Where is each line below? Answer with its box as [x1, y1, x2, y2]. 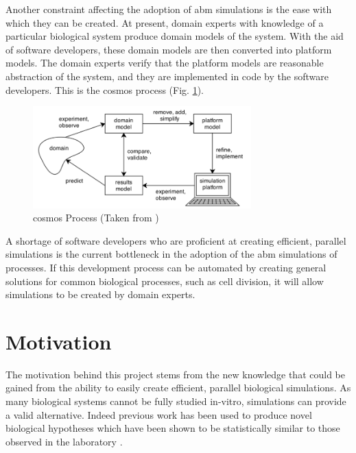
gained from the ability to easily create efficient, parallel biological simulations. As [5, 380, 351, 395]
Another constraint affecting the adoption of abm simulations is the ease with [5, 2, 332, 16]
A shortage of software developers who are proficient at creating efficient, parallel [5, 233, 346, 247]
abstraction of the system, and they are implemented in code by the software [5, 69, 329, 83]
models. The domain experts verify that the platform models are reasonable [5, 56, 324, 70]
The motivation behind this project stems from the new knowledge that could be [5, 367, 345, 381]
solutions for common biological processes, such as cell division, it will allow [5, 273, 324, 288]
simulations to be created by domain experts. [5, 287, 195, 302]
